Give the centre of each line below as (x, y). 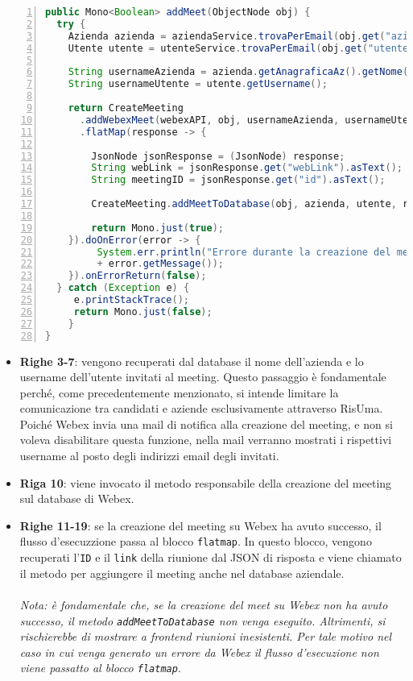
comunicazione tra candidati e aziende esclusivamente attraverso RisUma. (201, 408)
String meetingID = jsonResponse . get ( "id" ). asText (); (238, 180)
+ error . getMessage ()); (160, 264)
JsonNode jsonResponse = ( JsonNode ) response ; (218, 156)
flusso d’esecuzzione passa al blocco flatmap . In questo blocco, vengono (196, 541)
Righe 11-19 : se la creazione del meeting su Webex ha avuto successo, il (200, 525)
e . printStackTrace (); (131, 300)
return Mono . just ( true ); (157, 228)
